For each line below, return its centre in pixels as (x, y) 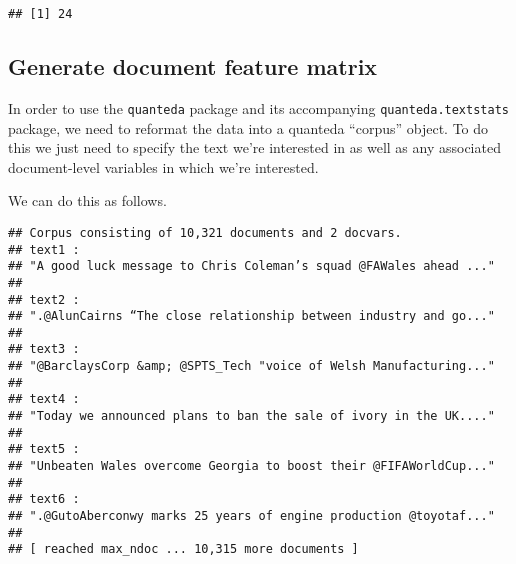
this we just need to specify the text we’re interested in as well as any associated (254, 147)
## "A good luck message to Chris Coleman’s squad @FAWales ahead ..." (251, 266)
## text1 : (44, 249)
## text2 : (44, 299)
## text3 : (44, 349)
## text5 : (44, 449)
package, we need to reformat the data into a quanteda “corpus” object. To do (248, 127)
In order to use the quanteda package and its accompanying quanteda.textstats (258, 107)
